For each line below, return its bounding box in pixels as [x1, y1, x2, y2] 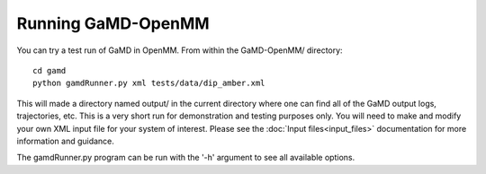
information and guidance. [16, 135, 114, 146]
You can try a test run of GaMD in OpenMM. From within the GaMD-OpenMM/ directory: [16, 45, 343, 56]
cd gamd [32, 65, 67, 75]
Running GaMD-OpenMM [16, 13, 211, 33]
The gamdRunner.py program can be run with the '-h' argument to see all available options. [16, 152, 355, 163]
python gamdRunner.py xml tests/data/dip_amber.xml [32, 78, 265, 89]
